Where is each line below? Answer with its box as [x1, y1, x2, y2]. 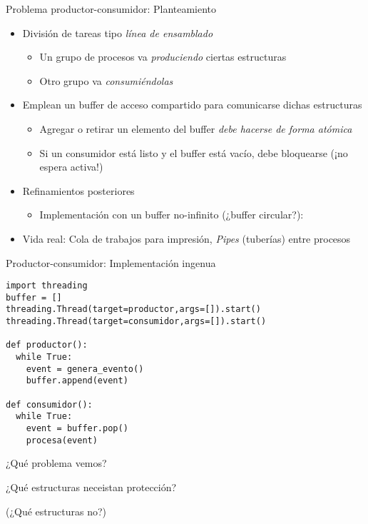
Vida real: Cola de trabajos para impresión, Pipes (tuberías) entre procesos [22, 231, 351, 246]
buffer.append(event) [26, 376, 128, 386]
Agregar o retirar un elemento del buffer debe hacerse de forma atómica [39, 121, 352, 136]
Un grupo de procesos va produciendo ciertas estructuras [39, 49, 287, 64]
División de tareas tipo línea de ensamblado [22, 25, 213, 40]
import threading [6, 281, 88, 291]
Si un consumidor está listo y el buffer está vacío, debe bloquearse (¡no [39, 145, 348, 160]
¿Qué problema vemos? [6, 455, 107, 470]
